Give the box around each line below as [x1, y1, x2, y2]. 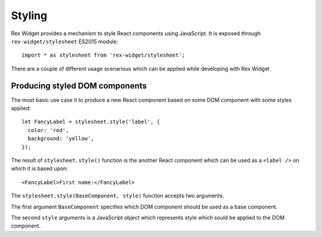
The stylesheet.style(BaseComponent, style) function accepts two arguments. [11, 192, 224, 199]
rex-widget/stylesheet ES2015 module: [11, 38, 119, 45]
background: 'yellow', [27, 135, 94, 142]
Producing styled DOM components [11, 80, 147, 91]
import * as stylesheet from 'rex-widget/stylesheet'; [21, 52, 185, 59]
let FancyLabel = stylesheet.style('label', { [21, 118, 160, 125]
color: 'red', [27, 127, 69, 133]
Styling [11, 9, 48, 22]
